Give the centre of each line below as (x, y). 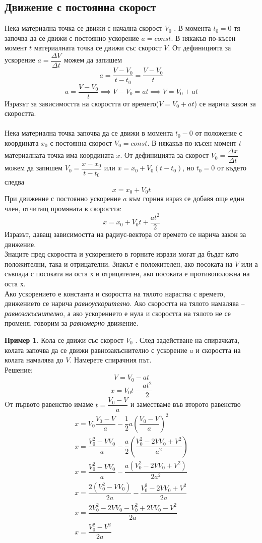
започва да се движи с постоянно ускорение (72, 38)
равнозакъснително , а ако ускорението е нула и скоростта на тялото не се (118, 313)
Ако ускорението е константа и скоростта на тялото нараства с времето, (115, 293)
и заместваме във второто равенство (186, 404)
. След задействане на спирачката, (187, 340)
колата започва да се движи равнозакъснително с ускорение (96, 350)
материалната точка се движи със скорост (98, 48)
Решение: (19, 369)
